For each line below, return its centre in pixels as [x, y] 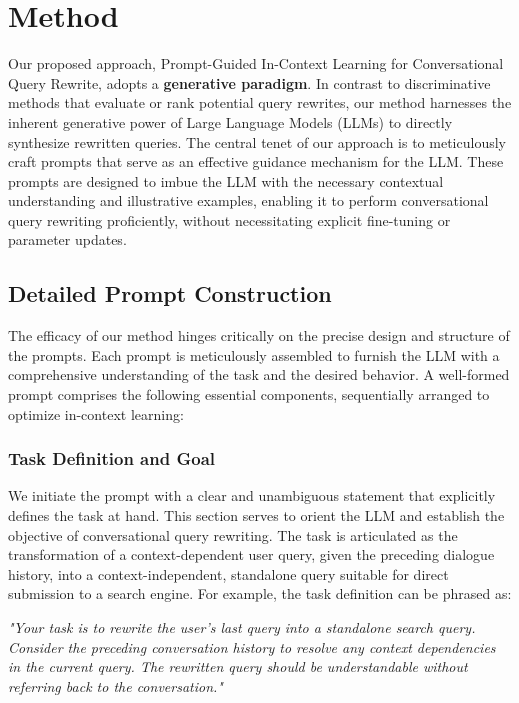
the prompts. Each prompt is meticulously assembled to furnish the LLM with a [254, 354]
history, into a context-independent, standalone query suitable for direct [228, 573]
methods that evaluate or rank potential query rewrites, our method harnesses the [260, 102]
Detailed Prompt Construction [170, 293]
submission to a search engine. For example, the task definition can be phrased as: [260, 593]
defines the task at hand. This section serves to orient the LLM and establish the [256, 515]
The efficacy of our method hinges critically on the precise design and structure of [259, 335]
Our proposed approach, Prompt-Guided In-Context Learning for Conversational [256, 63]
